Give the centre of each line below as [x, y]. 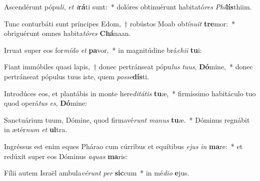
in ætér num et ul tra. [36, 129]
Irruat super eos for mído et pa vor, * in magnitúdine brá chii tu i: [103, 50]
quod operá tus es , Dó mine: [46, 103]
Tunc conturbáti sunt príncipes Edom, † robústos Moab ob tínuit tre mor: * [120, 23]
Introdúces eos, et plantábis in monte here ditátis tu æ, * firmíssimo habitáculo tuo [130, 93]
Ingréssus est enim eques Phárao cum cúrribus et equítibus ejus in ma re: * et [123, 146]
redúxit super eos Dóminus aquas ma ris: [66, 156]
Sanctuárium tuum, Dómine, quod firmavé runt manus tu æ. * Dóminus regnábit [127, 119]
